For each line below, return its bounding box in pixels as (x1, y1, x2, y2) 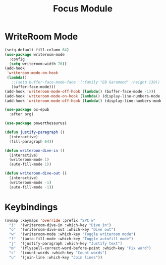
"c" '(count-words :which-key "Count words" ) (9, 250, 107, 255)
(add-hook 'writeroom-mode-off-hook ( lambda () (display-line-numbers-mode (4, 98, 163, 103)
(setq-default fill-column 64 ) (4, 47, 69, 52)
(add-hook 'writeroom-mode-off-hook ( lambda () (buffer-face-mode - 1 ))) (4, 89, 156, 94)
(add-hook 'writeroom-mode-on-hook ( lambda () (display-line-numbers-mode (4, 93, 161, 98)
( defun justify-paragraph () (4, 130, 65, 135)
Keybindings (4, 201, 58, 213)
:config (9, 57, 25, 62)
